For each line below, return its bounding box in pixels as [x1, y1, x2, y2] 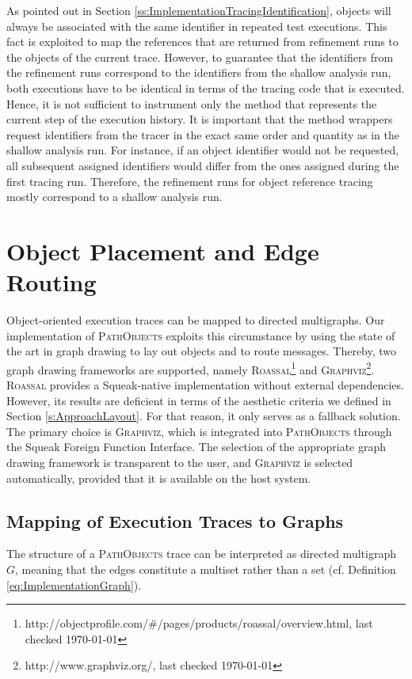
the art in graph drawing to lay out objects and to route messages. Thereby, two [6, 343, 397, 359]
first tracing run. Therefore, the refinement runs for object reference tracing [6, 173, 373, 189]
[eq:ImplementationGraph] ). [6, 576, 142, 593]
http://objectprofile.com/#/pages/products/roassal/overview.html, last [25, 615, 373, 632]
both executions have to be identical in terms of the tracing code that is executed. [6, 79, 405, 96]
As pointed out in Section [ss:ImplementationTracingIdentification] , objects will [6, 2, 391, 18]
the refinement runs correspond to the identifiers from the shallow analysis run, [6, 64, 391, 81]
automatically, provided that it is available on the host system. [6, 469, 311, 486]
